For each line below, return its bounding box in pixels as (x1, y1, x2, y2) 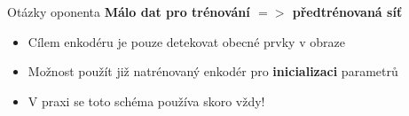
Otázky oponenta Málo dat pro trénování (7, 3, 250, 20)
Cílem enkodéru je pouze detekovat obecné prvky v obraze (28, 32, 345, 50)
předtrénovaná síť (292, 3, 403, 20)
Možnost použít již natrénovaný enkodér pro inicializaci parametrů (28, 62, 398, 81)
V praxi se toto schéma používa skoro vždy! (28, 91, 265, 110)
